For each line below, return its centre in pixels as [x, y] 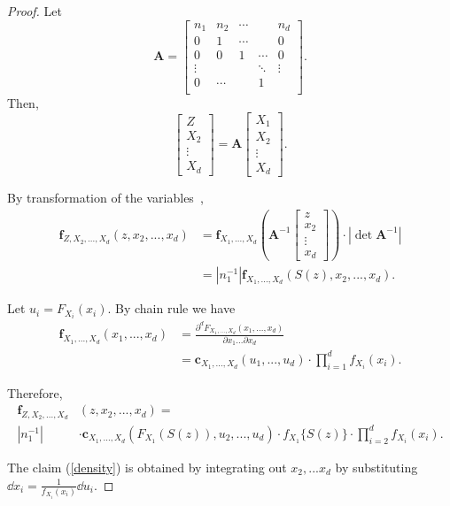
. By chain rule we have [171, 308]
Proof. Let [35, 11]
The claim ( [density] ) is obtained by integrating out [147, 467]
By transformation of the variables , [105, 198]
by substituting [376, 467]
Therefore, [35, 392]
